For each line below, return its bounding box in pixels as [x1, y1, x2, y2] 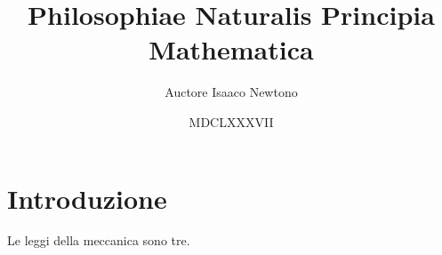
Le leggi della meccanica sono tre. [7, 231, 190, 250]
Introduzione [7, 179, 167, 216]
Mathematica [149, 31, 314, 68]
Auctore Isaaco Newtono [165, 83, 298, 101]
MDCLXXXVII [189, 112, 274, 131]
